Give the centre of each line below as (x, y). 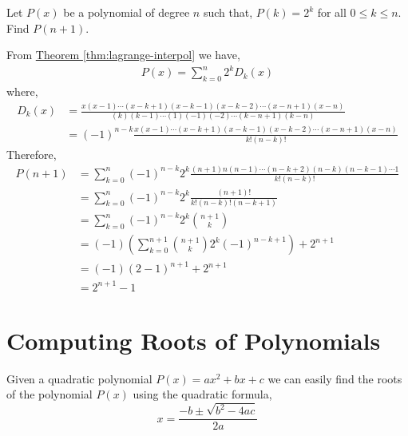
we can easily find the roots (335, 378)
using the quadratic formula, (202, 394)
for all (332, 12)
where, (22, 91)
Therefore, (32, 155)
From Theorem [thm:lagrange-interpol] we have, (123, 55)
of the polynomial (50, 394)
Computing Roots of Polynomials (194, 340)
